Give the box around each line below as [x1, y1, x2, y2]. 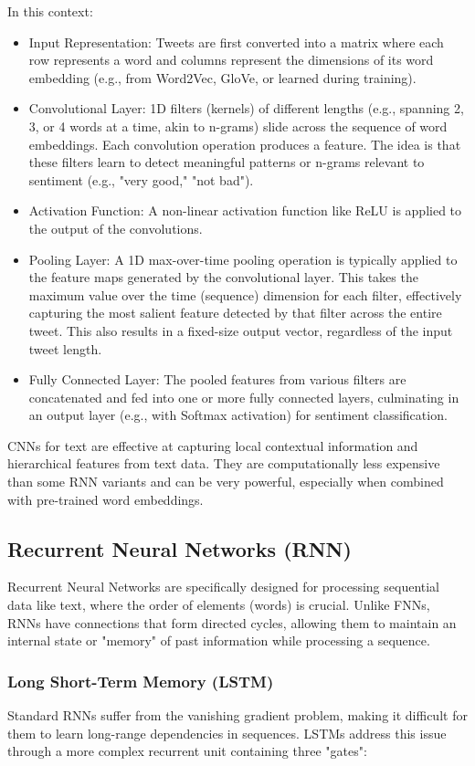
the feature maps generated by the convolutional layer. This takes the [28, 268, 418, 287]
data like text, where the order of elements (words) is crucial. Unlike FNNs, [7, 595, 430, 614]
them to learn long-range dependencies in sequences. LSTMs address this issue [7, 723, 447, 742]
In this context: [7, 2, 93, 20]
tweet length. [28, 339, 102, 358]
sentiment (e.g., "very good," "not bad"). [28, 170, 254, 189]
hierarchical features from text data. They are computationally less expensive [7, 454, 440, 473]
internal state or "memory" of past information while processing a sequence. [7, 631, 430, 650]
